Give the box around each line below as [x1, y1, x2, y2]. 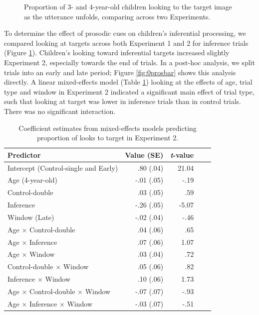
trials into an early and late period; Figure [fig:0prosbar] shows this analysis [4, 67, 236, 77]
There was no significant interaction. [4, 105, 116, 116]
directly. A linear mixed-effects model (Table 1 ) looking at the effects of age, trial [4, 77, 253, 87]
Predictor [7, 149, 41, 160]
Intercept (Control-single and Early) [7, 162, 118, 173]
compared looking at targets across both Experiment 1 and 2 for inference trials [4, 37, 249, 48]
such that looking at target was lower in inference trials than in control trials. [4, 96, 241, 106]
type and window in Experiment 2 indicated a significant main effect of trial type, [4, 86, 255, 97]
